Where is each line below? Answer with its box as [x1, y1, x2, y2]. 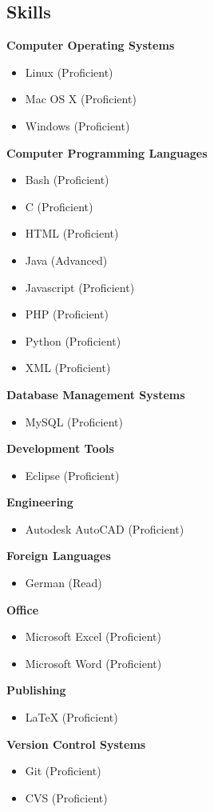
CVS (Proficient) [25, 789, 108, 806]
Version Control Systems [6, 735, 146, 752]
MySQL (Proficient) [25, 413, 123, 430]
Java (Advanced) [25, 251, 108, 268]
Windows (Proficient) [25, 117, 130, 134]
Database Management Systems [6, 386, 185, 402]
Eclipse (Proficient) [25, 466, 120, 483]
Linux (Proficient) [25, 63, 113, 80]
